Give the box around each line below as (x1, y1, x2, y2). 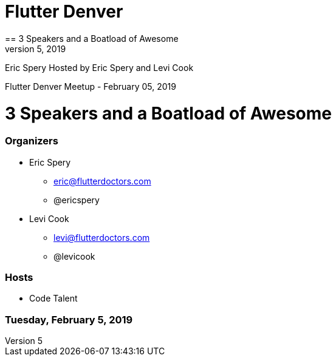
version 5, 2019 (5, 43, 66, 54)
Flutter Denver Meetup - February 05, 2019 (5, 81, 176, 92)
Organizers (5, 135, 58, 147)
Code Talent (29, 293, 78, 304)
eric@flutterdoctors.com (53, 175, 151, 186)
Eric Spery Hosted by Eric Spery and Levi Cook (5, 62, 194, 73)
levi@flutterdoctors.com (53, 232, 150, 243)
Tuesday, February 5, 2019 (5, 313, 133, 326)
